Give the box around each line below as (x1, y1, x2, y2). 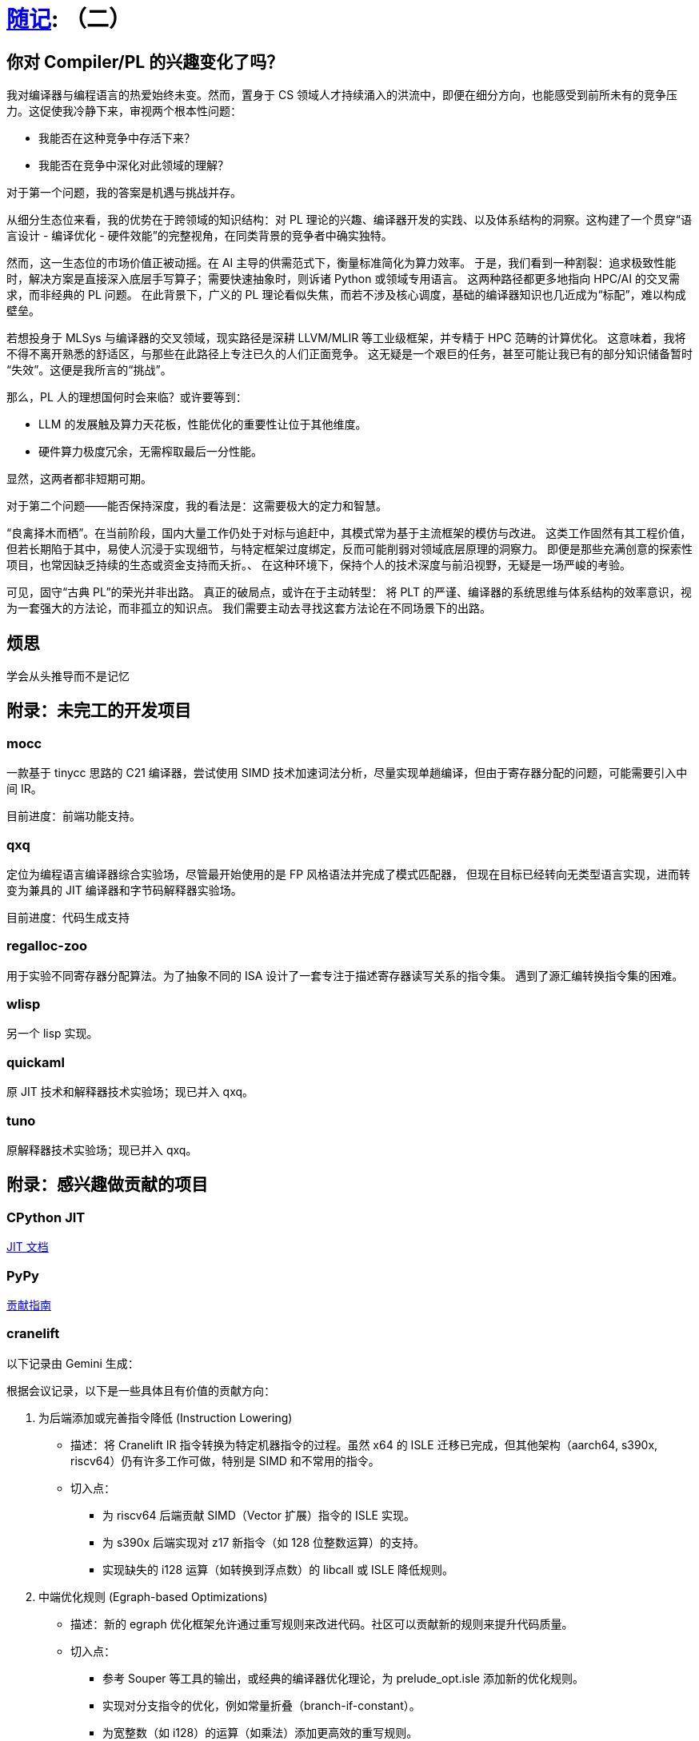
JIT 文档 (6, 1240, 49, 1254)
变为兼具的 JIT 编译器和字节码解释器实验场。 (6, 882, 242, 897)
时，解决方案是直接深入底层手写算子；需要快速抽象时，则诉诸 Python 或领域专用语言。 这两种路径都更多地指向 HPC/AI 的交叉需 (6, 272, 680, 286)
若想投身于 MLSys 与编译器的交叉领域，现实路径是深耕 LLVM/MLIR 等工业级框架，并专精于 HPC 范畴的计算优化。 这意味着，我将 (6, 331, 686, 345)
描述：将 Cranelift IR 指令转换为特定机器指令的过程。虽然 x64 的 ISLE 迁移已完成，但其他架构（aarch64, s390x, (70, 1437, 658, 1452)
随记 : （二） (6, 6, 131, 33)
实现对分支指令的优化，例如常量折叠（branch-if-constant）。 (102, 1698, 421, 1712)
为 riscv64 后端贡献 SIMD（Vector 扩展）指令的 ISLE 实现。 (102, 1508, 415, 1522)
